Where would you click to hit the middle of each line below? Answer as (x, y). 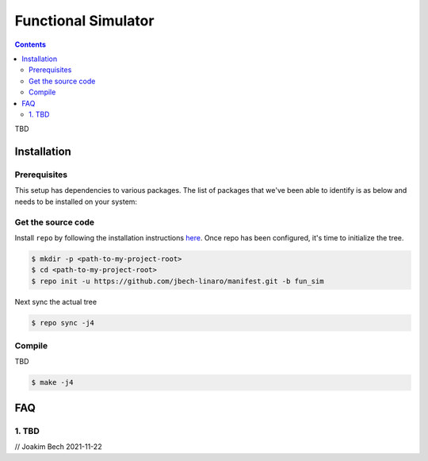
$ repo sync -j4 (63, 323)
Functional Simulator (84, 21)
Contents (31, 44)
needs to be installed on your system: (76, 202)
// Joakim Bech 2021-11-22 (58, 447)
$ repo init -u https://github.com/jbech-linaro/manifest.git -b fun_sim (178, 281)
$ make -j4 (52, 382)
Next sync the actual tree (56, 302)
